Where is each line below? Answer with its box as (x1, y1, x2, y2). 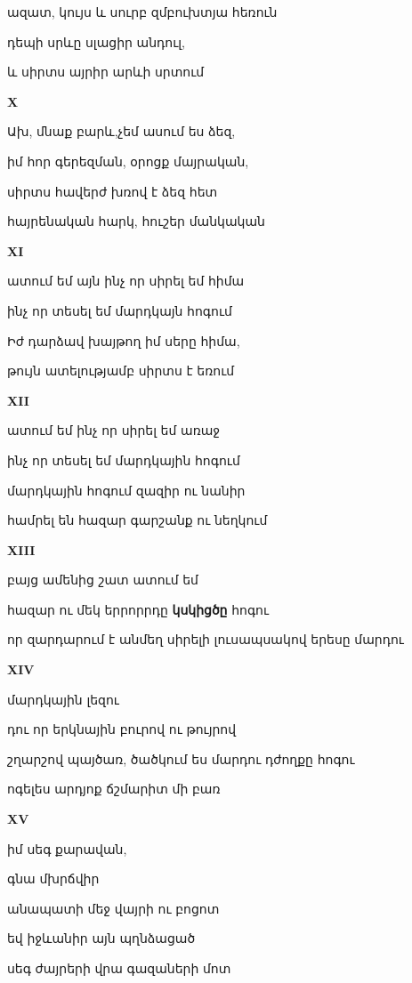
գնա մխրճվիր (7, 869, 100, 888)
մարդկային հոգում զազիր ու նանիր (7, 480, 246, 499)
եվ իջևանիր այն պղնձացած (7, 929, 196, 947)
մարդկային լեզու (7, 689, 119, 708)
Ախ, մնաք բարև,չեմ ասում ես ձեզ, (7, 122, 236, 141)
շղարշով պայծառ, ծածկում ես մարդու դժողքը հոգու (7, 749, 355, 768)
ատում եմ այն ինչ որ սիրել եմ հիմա (7, 271, 245, 290)
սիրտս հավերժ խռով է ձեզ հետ (7, 181, 218, 200)
